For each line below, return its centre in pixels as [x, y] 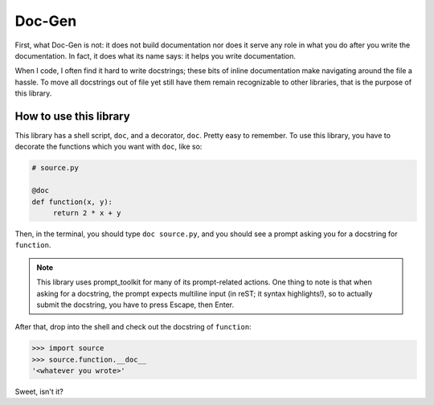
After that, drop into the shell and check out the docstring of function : [133, 327]
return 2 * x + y [87, 213]
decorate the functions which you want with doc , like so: [108, 147]
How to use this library [72, 116]
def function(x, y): [72, 202]
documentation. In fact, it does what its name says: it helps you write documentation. [156, 55]
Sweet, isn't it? [39, 392]
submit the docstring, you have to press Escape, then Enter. [135, 305]
